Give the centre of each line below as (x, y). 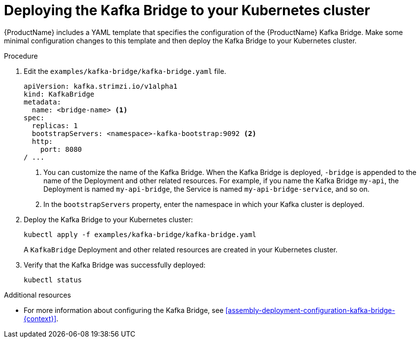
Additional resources (37, 295)
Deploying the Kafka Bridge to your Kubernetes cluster (187, 10)
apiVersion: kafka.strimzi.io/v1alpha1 (101, 86)
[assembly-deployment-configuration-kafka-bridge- (310, 310)
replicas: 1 (55, 125)
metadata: (42, 102)
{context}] (40, 318)
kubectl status (53, 280)
